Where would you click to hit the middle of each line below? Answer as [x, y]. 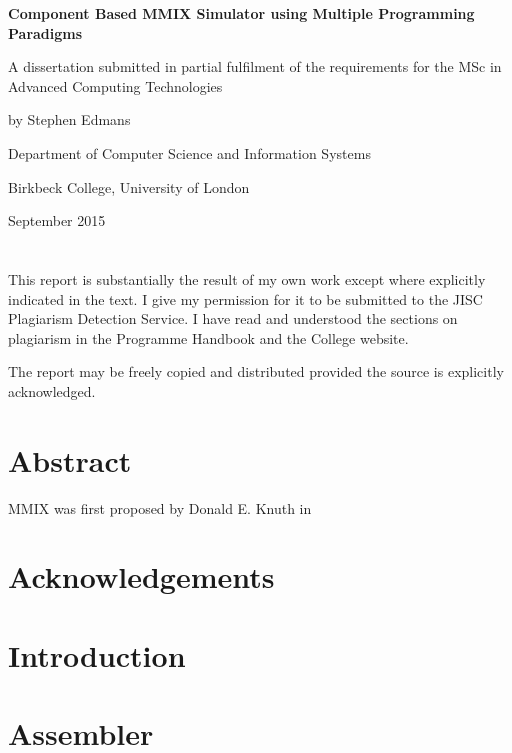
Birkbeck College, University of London [129, 186]
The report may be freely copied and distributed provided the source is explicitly [256, 371]
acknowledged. [52, 390]
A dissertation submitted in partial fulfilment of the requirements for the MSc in [255, 66]
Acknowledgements [141, 576]
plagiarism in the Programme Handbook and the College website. [208, 337]
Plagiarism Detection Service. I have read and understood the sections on [233, 318]
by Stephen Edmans [69, 119]
